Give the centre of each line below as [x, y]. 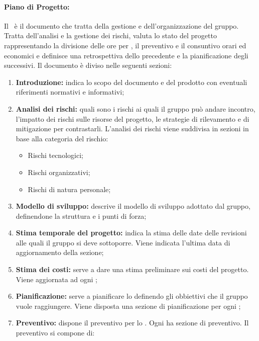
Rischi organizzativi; [59, 172]
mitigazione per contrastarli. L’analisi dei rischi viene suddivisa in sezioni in [132, 129]
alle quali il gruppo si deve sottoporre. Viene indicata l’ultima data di [123, 242]
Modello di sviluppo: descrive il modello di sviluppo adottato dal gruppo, [133, 206]
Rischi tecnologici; [55, 155]
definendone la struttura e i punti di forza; [81, 216]
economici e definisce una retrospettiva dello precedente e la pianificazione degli [126, 55]
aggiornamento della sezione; [60, 252]
